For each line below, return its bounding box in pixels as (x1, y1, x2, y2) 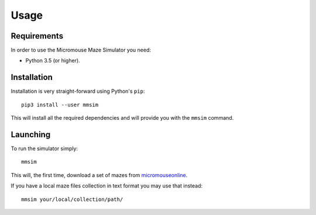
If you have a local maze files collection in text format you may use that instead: (11, 182, 203, 189)
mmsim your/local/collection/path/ (21, 196, 123, 203)
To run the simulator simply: (11, 145, 78, 152)
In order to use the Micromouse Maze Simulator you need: (11, 47, 152, 54)
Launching (11, 129, 51, 140)
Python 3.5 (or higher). (25, 57, 80, 64)
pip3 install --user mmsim (21, 101, 99, 108)
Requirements (11, 31, 64, 41)
